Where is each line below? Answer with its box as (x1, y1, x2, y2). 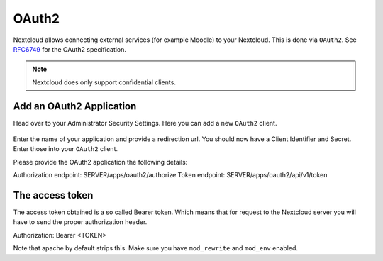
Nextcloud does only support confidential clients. (32, 78, 177, 87)
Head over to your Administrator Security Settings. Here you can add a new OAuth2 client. (13, 118, 277, 127)
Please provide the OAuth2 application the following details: (13, 157, 188, 166)
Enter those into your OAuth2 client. (13, 145, 118, 153)
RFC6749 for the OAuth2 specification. (13, 45, 127, 53)
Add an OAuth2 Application (13, 100, 137, 112)
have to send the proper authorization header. (13, 218, 148, 226)
